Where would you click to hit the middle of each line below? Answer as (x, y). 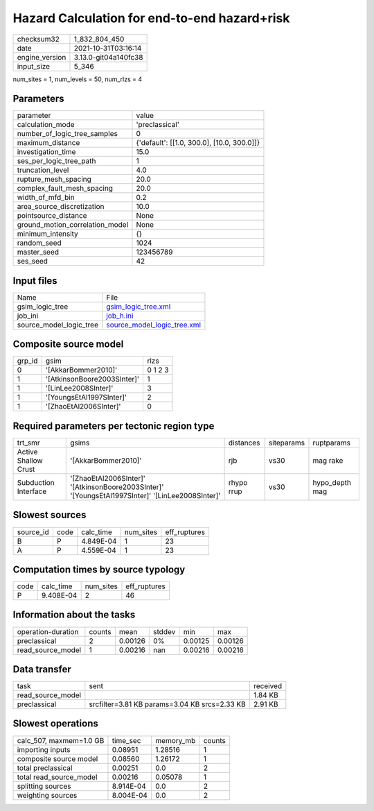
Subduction (36, 483)
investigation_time (46, 152)
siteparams (286, 443)
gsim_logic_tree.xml (139, 307)
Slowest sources (50, 515)
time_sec (126, 740)
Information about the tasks (74, 615)
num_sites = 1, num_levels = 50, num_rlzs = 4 (78, 79)
